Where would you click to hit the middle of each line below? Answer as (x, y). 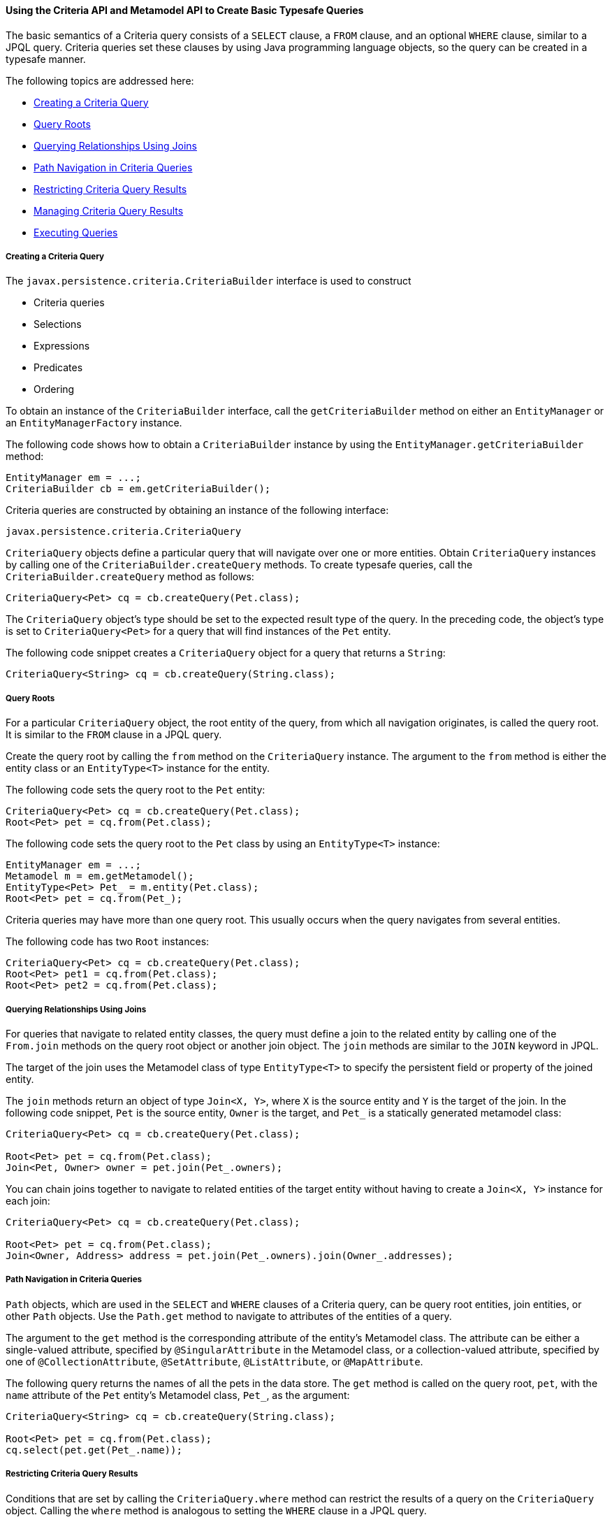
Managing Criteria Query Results (109, 210)
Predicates (58, 368)
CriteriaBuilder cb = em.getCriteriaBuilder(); (138, 489)
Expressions (62, 346)
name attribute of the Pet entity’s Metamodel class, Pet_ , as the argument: (178, 1395)
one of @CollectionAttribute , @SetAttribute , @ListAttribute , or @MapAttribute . (214, 1361)
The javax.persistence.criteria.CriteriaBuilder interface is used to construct (209, 281)
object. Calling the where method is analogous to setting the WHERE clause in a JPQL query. (216, 1510)
